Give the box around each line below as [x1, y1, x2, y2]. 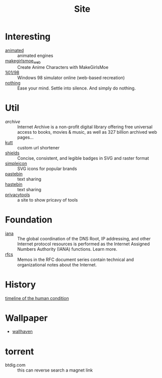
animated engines [17, 53, 53, 58]
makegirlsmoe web [5, 58, 41, 65]
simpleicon [5, 160, 27, 166]
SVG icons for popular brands [17, 166, 77, 172]
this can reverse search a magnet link [17, 367, 93, 373]
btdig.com [5, 362, 26, 368]
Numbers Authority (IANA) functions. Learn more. [17, 246, 117, 252]
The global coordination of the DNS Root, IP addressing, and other [17, 235, 151, 241]
